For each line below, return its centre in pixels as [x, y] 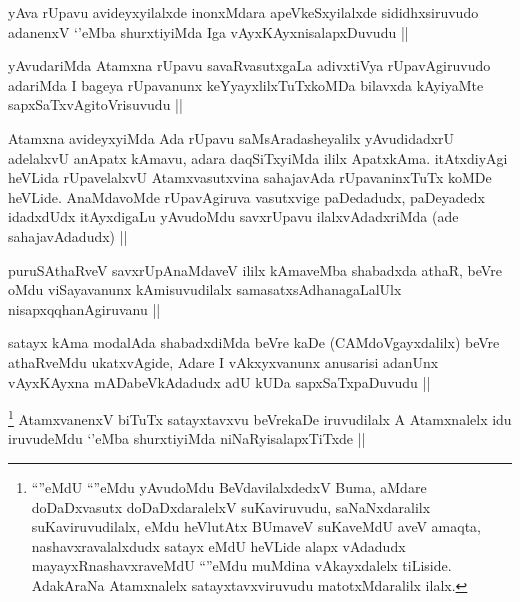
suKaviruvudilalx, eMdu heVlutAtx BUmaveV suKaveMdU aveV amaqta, [256, 526]
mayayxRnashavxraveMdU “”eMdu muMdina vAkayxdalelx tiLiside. [241, 565]
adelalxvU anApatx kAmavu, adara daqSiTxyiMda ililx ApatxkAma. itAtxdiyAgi [258, 157]
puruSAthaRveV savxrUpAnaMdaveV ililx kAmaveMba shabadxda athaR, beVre [255, 269]
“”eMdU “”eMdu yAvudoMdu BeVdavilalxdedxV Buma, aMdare [229, 486]
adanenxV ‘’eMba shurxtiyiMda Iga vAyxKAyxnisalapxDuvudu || [208, 31]
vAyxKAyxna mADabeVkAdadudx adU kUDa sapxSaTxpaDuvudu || [219, 381]
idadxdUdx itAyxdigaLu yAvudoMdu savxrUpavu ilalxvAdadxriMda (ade [233, 216]
